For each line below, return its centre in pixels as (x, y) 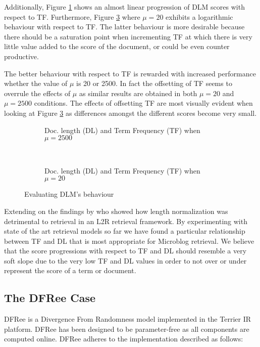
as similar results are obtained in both (138, 93)
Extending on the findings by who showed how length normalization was (116, 211)
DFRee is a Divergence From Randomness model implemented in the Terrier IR (128, 319)
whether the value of (36, 83)
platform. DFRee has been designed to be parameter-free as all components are (127, 329)
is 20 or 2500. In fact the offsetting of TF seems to (154, 83)
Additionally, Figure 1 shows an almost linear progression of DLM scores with (124, 7)
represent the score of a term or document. (70, 270)
